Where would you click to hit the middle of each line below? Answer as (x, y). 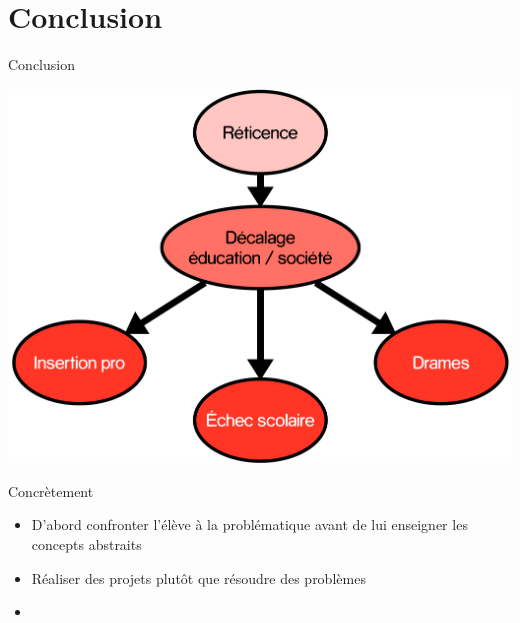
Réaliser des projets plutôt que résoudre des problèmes (198, 577)
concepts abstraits (86, 543)
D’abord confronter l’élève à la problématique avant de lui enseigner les (249, 524)
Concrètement (51, 490)
